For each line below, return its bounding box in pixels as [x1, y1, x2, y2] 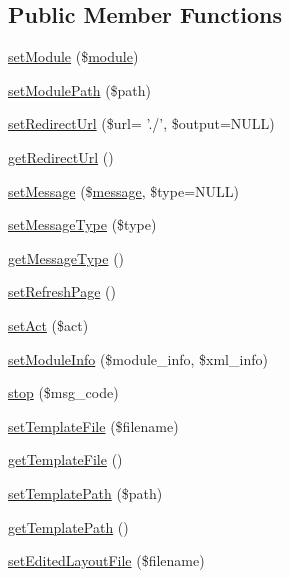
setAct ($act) [8, 314, 89, 335]
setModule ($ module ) [8, 46, 139, 67]
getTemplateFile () [8, 449, 123, 470]
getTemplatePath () [8, 516, 129, 537]
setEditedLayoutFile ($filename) [8, 550, 205, 571]
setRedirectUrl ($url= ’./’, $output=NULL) [8, 113, 275, 134]
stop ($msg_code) [8, 382, 119, 403]
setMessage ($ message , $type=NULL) [8, 180, 239, 201]
